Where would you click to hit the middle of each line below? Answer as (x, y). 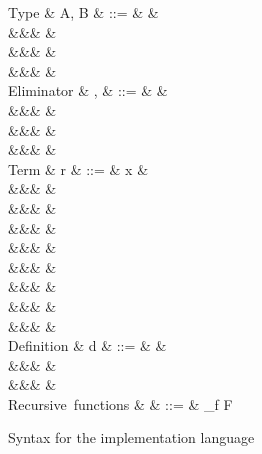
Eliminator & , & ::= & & (88, 90)
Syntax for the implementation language (131, 437)
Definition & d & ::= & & (87, 345)
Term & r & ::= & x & (78, 168)
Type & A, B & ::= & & (83, 12)
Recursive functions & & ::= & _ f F (120, 403)
